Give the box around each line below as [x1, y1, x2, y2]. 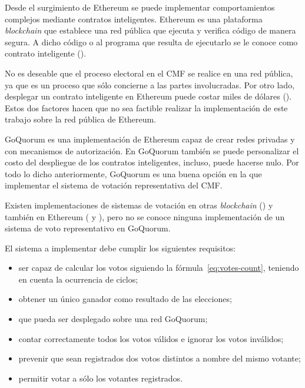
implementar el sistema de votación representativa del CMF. [5, 179, 223, 191]
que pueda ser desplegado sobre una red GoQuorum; [18, 313, 208, 325]
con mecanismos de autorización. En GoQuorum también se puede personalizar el [5, 144, 299, 157]
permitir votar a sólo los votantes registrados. [18, 372, 183, 384]
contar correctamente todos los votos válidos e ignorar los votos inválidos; [18, 332, 284, 344]
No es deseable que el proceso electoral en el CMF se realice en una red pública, [5, 67, 293, 79]
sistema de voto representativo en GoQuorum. [5, 222, 171, 234]
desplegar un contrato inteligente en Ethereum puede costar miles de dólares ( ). [5, 90, 292, 102]
